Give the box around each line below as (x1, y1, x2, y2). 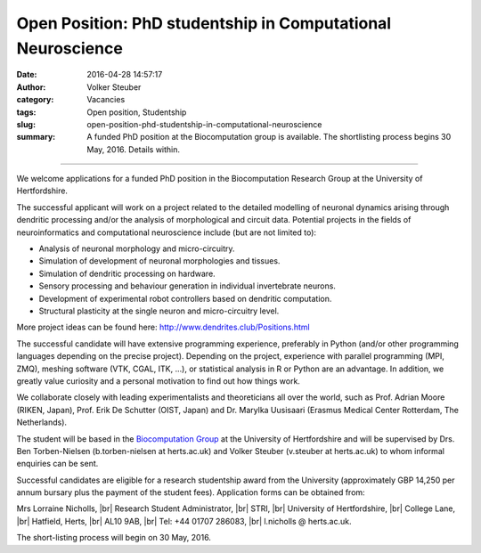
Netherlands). (16, 417, 67, 427)
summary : (16, 132, 56, 142)
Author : (16, 81, 46, 93)
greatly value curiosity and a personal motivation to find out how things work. (16, 375, 300, 386)
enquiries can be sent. (16, 459, 99, 469)
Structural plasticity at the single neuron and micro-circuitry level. (38, 305, 280, 316)
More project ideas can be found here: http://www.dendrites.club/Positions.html (16, 321, 311, 333)
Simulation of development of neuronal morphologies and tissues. (38, 256, 281, 266)
